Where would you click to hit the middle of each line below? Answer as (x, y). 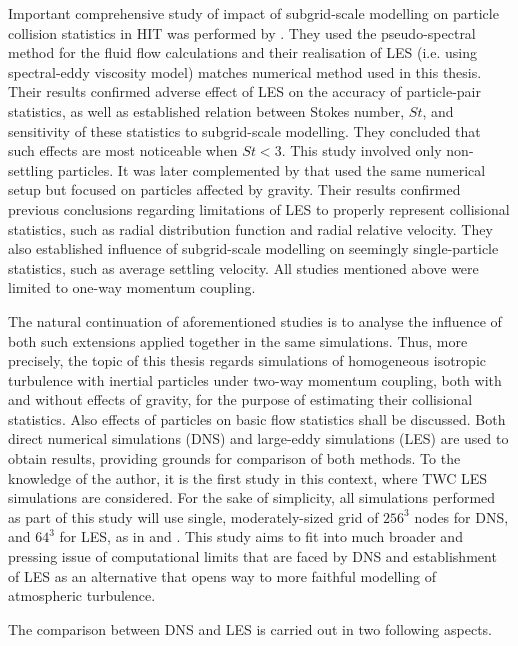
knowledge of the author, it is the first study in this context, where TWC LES (248, 477)
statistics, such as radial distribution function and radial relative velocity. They (250, 228)
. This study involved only (361, 150)
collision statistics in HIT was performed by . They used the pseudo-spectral (242, 32)
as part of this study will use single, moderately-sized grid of (193, 516)
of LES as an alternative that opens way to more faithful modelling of (222, 575)
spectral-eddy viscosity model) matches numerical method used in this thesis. (245, 71)
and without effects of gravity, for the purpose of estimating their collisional (240, 399)
